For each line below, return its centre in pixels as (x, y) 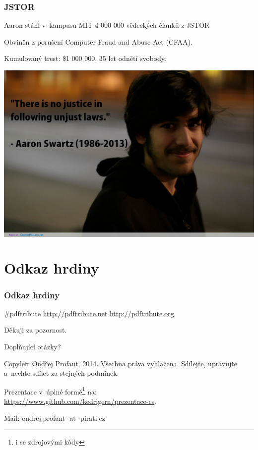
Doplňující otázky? (32, 347)
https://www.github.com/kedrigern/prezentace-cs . (80, 401)
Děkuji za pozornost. (35, 330)
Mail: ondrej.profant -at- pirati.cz (55, 418)
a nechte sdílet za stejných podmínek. (62, 373)
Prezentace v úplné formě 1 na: (50, 391)
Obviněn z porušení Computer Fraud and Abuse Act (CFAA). (98, 41)
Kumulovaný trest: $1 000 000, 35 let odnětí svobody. (85, 58)
